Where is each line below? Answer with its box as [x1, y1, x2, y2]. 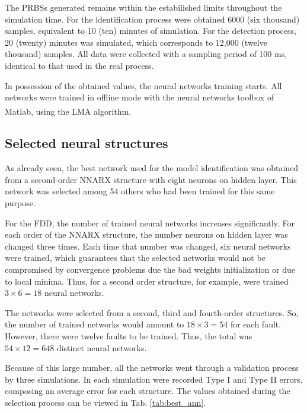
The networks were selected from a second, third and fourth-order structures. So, [5, 306, 299, 319]
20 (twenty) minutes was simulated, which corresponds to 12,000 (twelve [5, 36, 267, 48]
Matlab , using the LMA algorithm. [5, 105, 132, 117]
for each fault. [230, 318, 282, 330]
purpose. [5, 196, 36, 209]
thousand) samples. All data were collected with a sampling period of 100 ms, [5, 48, 287, 60]
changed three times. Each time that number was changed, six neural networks [5, 239, 291, 252]
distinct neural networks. [56, 341, 147, 354]
